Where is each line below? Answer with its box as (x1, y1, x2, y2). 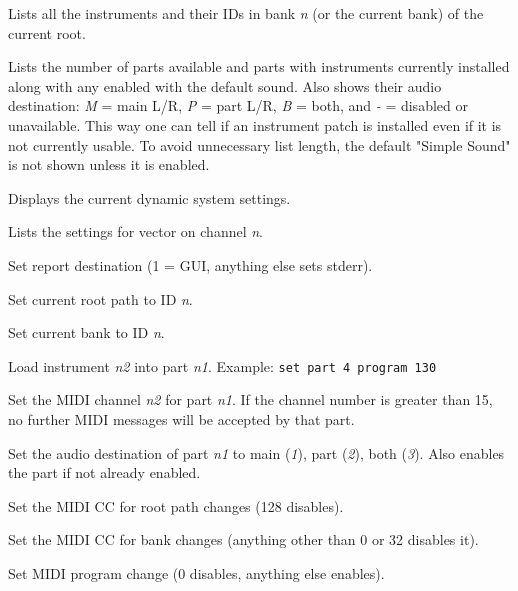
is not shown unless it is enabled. (8, 154, 210, 175)
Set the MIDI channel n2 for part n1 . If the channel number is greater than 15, (8, 389, 493, 410)
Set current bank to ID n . (8, 322, 165, 343)
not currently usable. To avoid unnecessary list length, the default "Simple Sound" (8, 134, 511, 155)
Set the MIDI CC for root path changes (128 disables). (8, 495, 344, 516)
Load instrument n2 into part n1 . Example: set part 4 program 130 (8, 355, 437, 376)
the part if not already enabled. (8, 462, 201, 483)
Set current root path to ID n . (8, 288, 193, 309)
